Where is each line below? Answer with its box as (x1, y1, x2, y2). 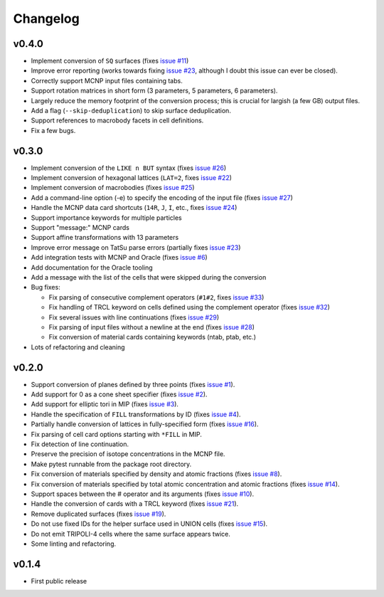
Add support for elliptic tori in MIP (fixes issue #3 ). (31, 400, 179, 408)
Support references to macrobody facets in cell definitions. (31, 116, 204, 125)
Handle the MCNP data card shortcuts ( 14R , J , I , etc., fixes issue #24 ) (31, 204, 238, 212)
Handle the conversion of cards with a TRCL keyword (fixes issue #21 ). (31, 500, 239, 508)
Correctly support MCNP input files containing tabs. (31, 76, 183, 85)
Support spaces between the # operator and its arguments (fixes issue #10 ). (31, 490, 255, 498)
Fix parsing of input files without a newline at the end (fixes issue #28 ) (48, 322, 255, 331)
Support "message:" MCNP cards (31, 223, 129, 232)
